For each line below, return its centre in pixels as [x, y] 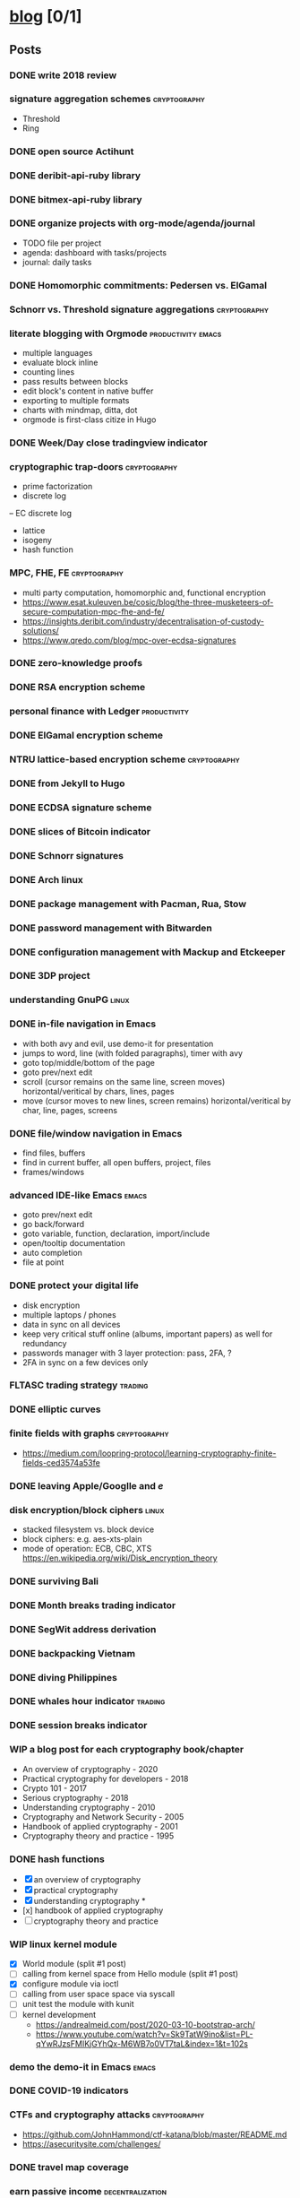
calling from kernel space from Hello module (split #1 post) [130, 1974]
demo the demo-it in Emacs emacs [83, 2066]
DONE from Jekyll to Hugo [67, 783]
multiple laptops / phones [69, 1314]
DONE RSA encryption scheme [77, 688]
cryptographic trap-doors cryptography [94, 466]
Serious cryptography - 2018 [75, 1797]
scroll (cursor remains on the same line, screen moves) [124, 1081]
